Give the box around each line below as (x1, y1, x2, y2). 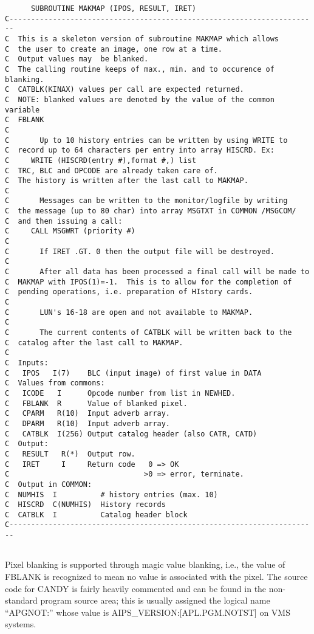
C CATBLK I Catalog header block (5, 510, 188, 519)
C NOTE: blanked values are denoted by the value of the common (5, 95, 275, 104)
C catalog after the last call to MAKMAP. (5, 338, 183, 347)
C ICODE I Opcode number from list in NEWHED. (5, 388, 236, 398)
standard (5, 594, 38, 607)
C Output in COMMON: (5, 480, 92, 489)
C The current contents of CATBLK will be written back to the (5, 328, 292, 337)
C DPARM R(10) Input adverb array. (5, 419, 171, 428)
